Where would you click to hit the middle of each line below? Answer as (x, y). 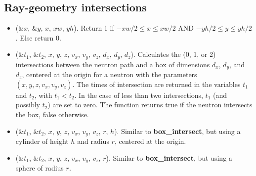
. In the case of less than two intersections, (139, 95)
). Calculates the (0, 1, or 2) (173, 54)
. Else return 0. (38, 37)
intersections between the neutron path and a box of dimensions (113, 64)
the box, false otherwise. (52, 114)
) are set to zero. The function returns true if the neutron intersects (150, 105)
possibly (28, 105)
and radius (93, 141)
